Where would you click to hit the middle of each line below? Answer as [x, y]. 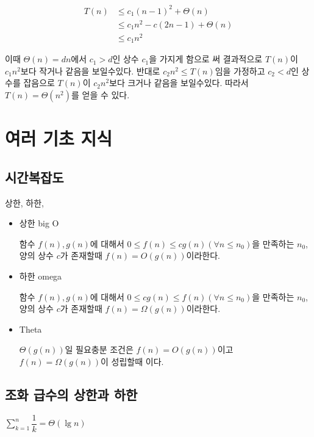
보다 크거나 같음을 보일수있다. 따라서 [179, 83]
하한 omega [41, 276]
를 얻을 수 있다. [100, 94]
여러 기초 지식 [59, 138]
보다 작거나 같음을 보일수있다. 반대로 [90, 70]
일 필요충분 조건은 [99, 349]
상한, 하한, [24, 202]
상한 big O [39, 223]
